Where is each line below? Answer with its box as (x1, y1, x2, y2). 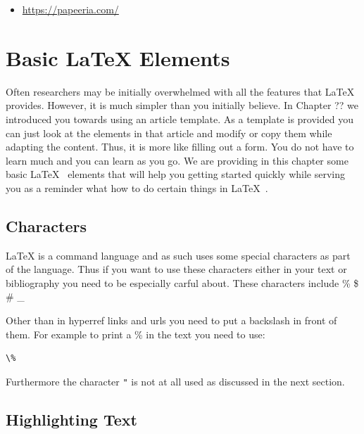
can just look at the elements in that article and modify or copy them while (6, 125, 332, 140)
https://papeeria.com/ (22, 2, 119, 16)
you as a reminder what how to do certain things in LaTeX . (6, 180, 268, 195)
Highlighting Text (6, 408, 137, 430)
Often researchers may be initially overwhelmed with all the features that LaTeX (6, 84, 355, 98)
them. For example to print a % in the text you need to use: (6, 326, 265, 341)
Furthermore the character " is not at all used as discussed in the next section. (6, 374, 345, 388)
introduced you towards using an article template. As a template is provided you (6, 111, 353, 126)
